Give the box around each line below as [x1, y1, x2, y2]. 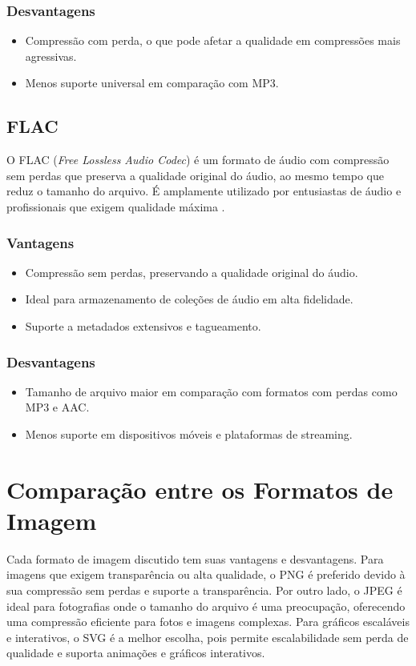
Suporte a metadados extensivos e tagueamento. [25, 317, 261, 334]
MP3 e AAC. [25, 399, 90, 415]
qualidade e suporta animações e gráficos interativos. [6, 644, 265, 661]
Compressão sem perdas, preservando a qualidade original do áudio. [25, 263, 358, 280]
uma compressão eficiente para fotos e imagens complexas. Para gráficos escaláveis [6, 613, 410, 630]
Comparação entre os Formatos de [6, 472, 394, 505]
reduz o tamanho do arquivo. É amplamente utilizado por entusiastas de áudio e [6, 183, 402, 199]
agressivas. [25, 47, 77, 64]
